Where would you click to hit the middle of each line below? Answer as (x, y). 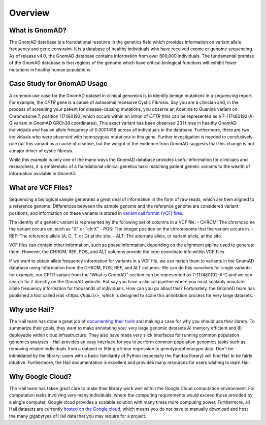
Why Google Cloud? (40, 376)
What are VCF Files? (41, 187)
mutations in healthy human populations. (50, 69)
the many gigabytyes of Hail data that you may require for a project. (78, 416)
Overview (29, 13)
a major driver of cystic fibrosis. (41, 151)
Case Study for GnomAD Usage (58, 84)
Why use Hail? (32, 310)
